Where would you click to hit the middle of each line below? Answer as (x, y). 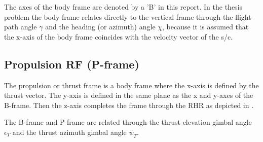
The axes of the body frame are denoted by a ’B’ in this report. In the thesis (123, 7)
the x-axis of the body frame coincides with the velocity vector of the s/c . (119, 36)
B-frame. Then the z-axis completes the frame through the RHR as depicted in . (129, 105)
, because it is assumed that (205, 27)
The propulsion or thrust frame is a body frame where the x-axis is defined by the (131, 85)
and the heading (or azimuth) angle (100, 27)
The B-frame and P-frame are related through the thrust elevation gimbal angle (128, 122)
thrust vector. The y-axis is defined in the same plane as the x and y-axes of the (129, 95)
